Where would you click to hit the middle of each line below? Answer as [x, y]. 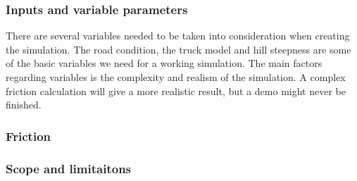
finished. [24, 105]
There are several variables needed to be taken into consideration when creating [178, 36]
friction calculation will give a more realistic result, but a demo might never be [176, 90]
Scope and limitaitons [69, 168]
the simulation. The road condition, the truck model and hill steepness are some [178, 49]
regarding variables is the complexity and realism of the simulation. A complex [176, 77]
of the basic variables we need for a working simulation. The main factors [164, 63]
